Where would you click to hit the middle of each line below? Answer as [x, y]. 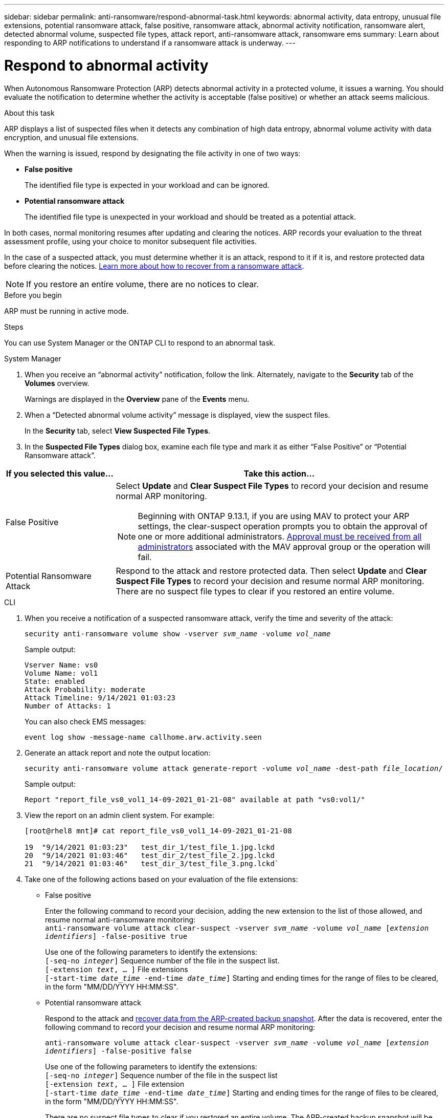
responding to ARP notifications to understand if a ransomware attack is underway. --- [150, 43]
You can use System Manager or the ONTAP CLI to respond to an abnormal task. [140, 342]
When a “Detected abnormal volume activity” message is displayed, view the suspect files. [177, 415]
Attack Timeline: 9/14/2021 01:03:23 [100, 697]
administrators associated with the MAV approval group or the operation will [284, 546]
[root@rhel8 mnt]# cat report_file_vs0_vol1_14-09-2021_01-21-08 [158, 831]
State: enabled [55, 681]
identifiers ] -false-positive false [118, 1051]
